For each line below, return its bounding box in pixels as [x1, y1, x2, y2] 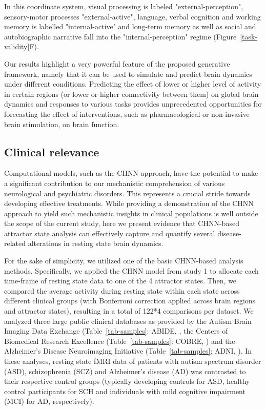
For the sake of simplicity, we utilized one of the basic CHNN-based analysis [4, 255, 243, 266]
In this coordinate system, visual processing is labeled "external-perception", [4, 1, 243, 11]
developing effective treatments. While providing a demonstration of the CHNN [4, 198, 254, 209]
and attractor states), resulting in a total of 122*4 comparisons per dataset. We [4, 305, 254, 316]
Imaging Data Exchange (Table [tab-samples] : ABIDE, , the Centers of [4, 325, 228, 336]
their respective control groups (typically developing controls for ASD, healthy [4, 376, 250, 386]
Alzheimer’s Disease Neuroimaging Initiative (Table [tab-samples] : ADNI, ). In [4, 345, 252, 356]
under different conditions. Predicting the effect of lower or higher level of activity [4, 78, 261, 89]
